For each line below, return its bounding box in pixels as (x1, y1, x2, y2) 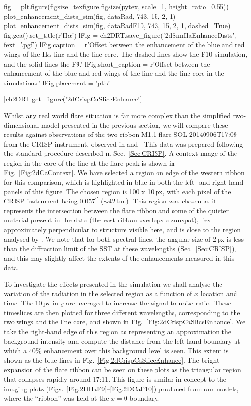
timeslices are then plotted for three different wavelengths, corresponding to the (4, 307, 240, 317)
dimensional (4, 119, 39, 130)
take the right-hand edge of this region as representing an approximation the (4, 326, 232, 336)
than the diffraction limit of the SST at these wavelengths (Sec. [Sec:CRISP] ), (4, 243, 236, 254)
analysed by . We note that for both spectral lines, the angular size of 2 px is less (4, 234, 244, 244)
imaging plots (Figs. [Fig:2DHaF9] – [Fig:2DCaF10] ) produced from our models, (4, 383, 239, 393)
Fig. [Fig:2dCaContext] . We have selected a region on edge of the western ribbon (4, 167, 245, 177)
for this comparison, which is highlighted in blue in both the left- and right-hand (4, 177, 244, 187)
